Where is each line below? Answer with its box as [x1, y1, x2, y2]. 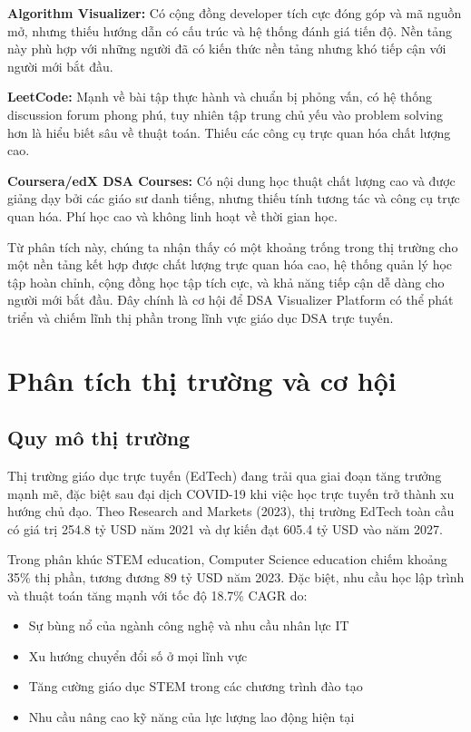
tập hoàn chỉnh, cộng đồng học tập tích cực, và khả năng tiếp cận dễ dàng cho [7, 272, 445, 291]
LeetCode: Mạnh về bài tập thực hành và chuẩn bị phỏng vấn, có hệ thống [7, 87, 432, 106]
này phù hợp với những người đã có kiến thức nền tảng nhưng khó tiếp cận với [7, 39, 446, 58]
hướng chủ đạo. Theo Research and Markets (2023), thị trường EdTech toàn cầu [7, 502, 455, 521]
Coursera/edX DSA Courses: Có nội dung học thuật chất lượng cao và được [7, 171, 456, 190]
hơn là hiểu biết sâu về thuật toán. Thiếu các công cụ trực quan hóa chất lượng [7, 122, 451, 142]
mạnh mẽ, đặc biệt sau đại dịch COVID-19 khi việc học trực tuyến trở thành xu [7, 483, 455, 503]
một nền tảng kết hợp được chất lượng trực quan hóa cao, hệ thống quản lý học [7, 255, 453, 274]
